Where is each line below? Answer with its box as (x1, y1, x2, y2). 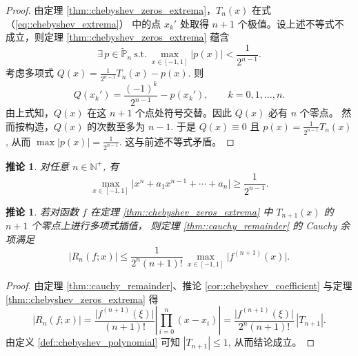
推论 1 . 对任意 (6, 158, 69, 173)
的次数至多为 (87, 118, 146, 133)
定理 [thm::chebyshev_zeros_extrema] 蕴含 (43, 30, 230, 44)
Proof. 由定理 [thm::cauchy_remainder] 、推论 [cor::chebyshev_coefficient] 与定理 (6, 278, 352, 292)
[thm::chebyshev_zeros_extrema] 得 (6, 291, 159, 306)
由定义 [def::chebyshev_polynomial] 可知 (6, 335, 180, 349)
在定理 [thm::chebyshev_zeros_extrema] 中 (90, 204, 273, 218)
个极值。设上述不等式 (237, 16, 335, 30)
